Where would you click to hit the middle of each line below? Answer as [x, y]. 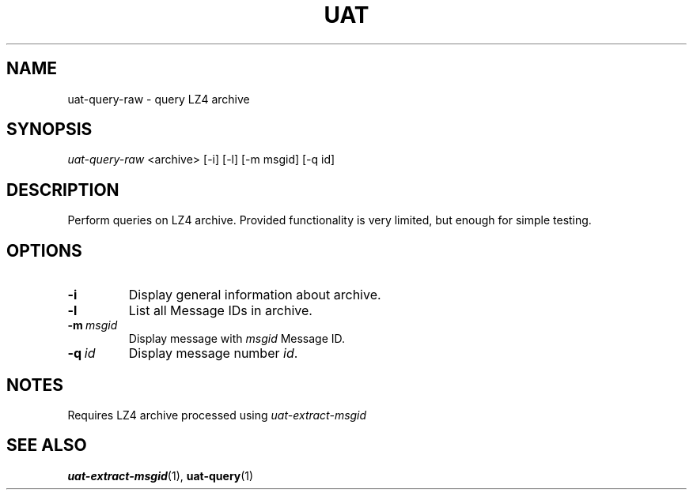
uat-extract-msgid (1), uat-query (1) [161, 475]
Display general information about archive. [255, 295]
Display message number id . [213, 353]
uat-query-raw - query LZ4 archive [159, 99]
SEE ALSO [47, 445]
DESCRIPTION [63, 190]
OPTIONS [44, 250]
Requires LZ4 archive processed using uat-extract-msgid [217, 415]
